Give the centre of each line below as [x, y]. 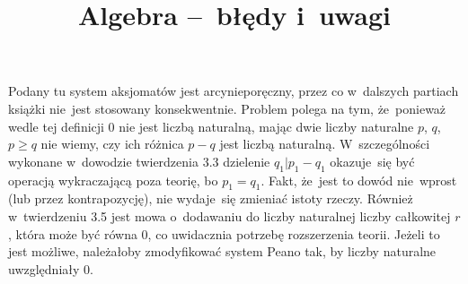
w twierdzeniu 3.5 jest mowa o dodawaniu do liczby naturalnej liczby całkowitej [230, 215]
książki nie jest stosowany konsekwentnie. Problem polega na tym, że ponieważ [227, 108]
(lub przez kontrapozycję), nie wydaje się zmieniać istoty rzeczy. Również [211, 198]
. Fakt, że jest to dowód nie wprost [359, 180]
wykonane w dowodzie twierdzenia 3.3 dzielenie [139, 161]
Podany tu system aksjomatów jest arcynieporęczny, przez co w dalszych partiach [234, 91]
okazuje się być [372, 161]
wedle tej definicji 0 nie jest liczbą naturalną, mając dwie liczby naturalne [211, 126]
